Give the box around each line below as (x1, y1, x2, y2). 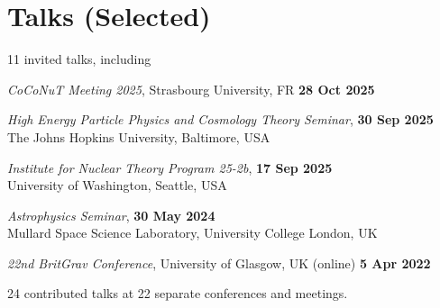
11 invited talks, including (7, 50, 151, 68)
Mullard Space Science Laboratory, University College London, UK (7, 223, 378, 242)
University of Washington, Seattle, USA (7, 176, 227, 195)
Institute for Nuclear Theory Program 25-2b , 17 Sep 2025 (7, 158, 333, 177)
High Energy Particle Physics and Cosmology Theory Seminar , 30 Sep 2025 (7, 110, 434, 129)
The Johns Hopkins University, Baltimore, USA (7, 127, 270, 146)
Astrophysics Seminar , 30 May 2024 (7, 205, 215, 224)
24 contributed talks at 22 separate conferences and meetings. (7, 284, 348, 303)
